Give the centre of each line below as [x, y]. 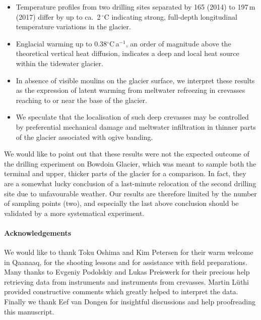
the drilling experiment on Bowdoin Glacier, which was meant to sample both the [130, 163]
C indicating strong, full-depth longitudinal [171, 16]
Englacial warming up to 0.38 [61, 43]
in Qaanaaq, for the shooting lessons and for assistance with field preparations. [126, 262]
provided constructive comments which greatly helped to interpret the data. [121, 291]
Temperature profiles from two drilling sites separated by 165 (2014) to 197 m [136, 7]
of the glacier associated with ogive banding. [84, 137]
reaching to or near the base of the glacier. [81, 100]
